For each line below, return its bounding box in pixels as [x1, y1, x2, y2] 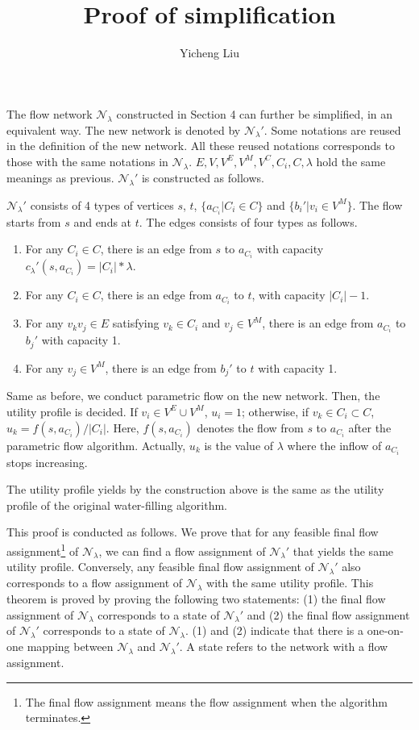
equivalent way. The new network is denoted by [6, 121, 241, 138]
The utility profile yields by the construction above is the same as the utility [6, 481, 384, 498]
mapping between [27, 638, 114, 655]
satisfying [112, 315, 160, 332]
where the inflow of [287, 436, 382, 453]
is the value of [204, 436, 274, 453]
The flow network [6, 105, 93, 122]
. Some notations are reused [263, 121, 401, 138]
